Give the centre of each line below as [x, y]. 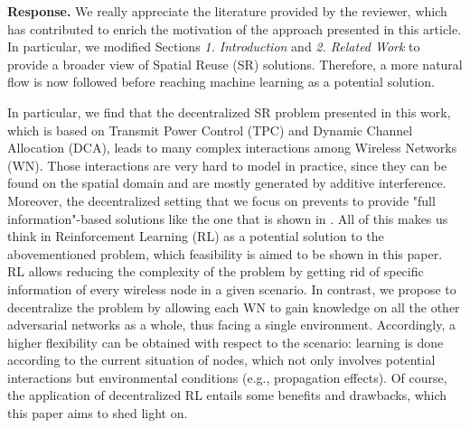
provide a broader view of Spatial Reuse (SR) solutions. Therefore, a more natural [235, 64]
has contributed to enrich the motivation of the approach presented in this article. [235, 28]
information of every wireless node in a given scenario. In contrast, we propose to [232, 288]
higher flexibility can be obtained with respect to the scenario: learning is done [226, 342]
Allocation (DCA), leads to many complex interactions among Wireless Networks [232, 148]
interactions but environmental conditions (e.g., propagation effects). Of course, [227, 377]
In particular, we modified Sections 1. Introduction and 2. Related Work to [214, 47]
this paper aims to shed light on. [98, 413]
